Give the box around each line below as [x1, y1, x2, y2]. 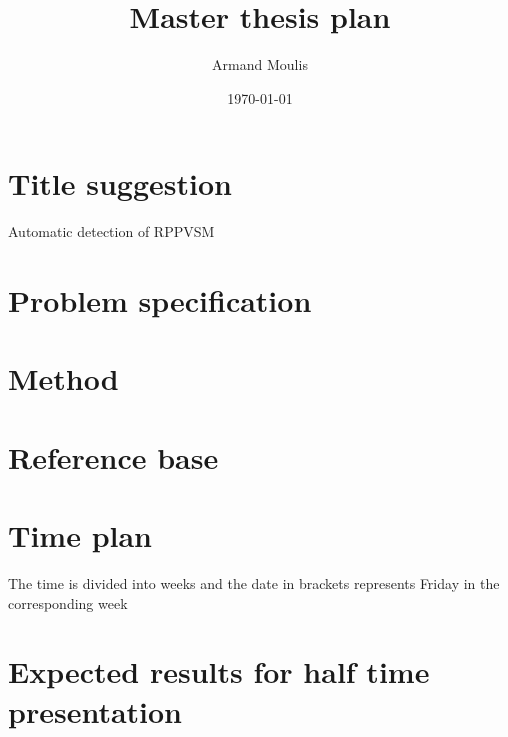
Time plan [8, 515, 153, 556]
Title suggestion [8, 163, 232, 204]
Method [8, 358, 119, 399]
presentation [8, 690, 182, 731]
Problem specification [8, 280, 312, 321]
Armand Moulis [212, 54, 308, 75]
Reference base [8, 436, 219, 477]
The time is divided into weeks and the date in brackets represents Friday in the [8, 573, 500, 594]
